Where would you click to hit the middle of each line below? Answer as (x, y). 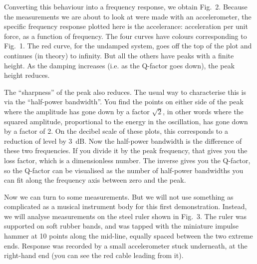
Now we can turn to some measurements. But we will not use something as (119, 196)
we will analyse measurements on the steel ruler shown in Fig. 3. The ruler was (126, 216)
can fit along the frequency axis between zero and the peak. (95, 180)
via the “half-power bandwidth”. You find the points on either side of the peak (124, 102)
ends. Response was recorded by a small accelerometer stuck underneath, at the (126, 245)
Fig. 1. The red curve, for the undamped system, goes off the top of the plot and (128, 46)
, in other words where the (203, 111)
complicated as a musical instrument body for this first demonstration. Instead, (126, 206)
